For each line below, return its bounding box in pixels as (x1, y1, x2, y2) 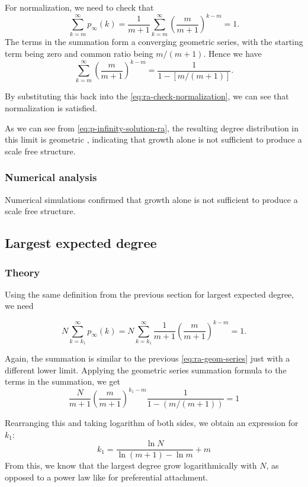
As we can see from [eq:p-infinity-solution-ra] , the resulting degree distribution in (5, 121, 299, 134)
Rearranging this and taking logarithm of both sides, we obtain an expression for (5, 417, 299, 429)
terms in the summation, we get (5, 375, 120, 388)
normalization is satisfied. (5, 102, 97, 114)
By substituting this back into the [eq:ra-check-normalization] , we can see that (5, 90, 289, 102)
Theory (5, 265, 40, 279)
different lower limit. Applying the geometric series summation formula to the (5, 363, 287, 376)
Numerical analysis (5, 170, 97, 185)
